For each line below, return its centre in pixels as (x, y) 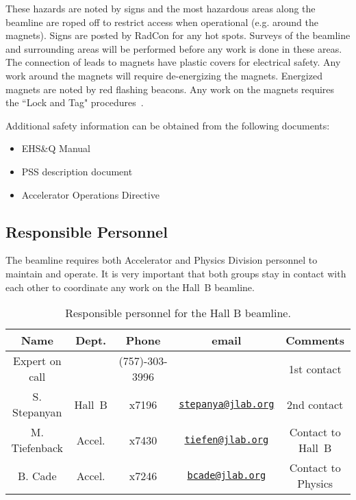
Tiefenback (37, 448)
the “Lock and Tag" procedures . (75, 102)
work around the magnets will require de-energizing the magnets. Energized (164, 75)
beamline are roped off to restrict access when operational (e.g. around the (162, 22)
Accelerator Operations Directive (90, 194)
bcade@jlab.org (227, 476)
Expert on (37, 361)
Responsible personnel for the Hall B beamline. (178, 313)
